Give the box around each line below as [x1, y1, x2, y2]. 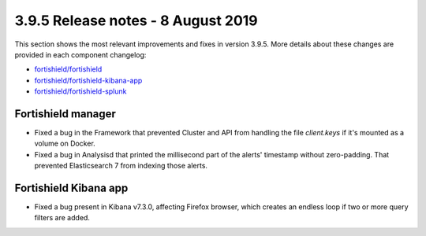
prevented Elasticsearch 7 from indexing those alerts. [34, 161, 208, 171]
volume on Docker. [34, 138, 96, 149]
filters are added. [34, 213, 91, 223]
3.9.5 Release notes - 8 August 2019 [14, 12, 258, 29]
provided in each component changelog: [14, 50, 147, 59]
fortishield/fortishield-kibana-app [34, 76, 143, 85]
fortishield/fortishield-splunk [34, 87, 127, 96]
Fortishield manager [14, 107, 116, 120]
